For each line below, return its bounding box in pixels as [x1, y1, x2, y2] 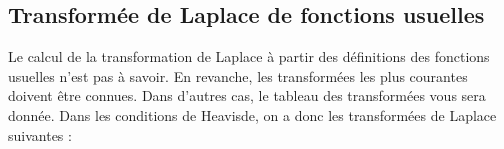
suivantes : [8, 124, 72, 145]
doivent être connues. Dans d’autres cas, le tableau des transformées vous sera [8, 85, 486, 106]
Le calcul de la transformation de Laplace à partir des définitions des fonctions [8, 46, 490, 67]
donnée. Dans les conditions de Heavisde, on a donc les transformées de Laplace [8, 104, 497, 125]
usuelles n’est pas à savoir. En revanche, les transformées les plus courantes [8, 65, 468, 86]
